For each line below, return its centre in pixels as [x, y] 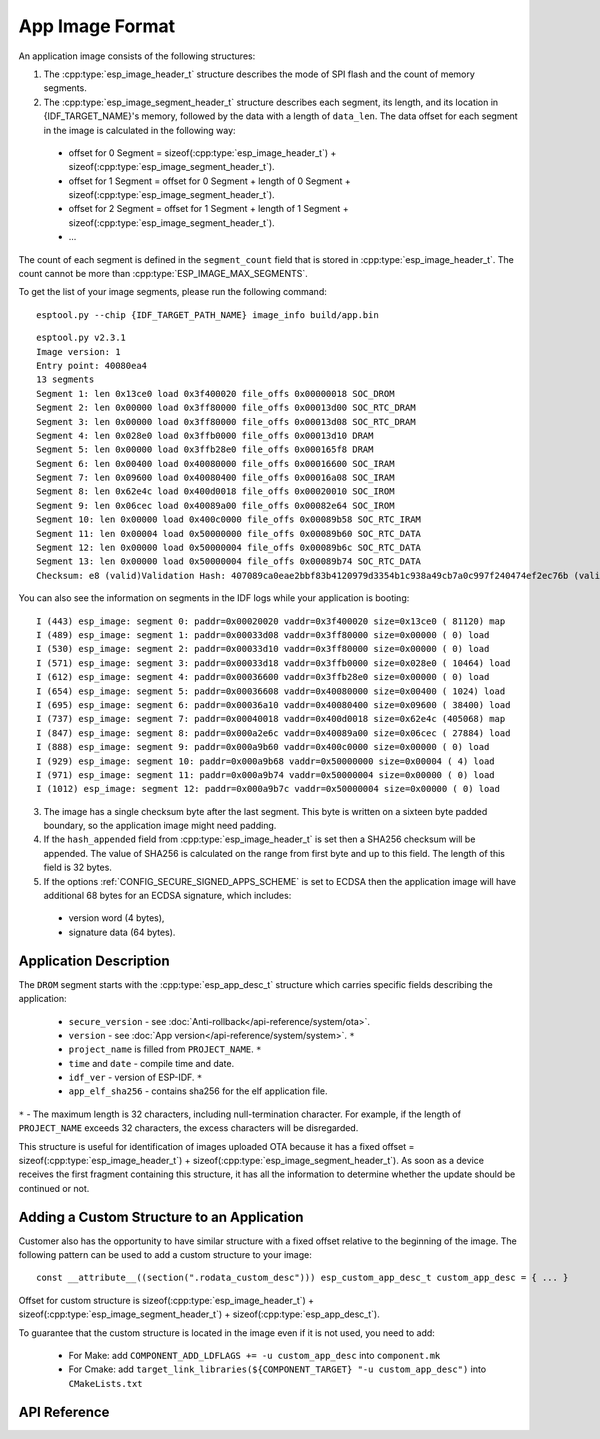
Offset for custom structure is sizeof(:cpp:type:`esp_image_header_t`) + [166, 1300]
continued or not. [54, 1188]
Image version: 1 [78, 351]
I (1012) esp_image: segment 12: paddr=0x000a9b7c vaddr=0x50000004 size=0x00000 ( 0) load [268, 789]
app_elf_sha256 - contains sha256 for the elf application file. [198, 1091]
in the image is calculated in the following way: [139, 130]
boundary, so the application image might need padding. [160, 826]
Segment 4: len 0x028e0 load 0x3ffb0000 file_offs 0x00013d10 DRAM [205, 435]
